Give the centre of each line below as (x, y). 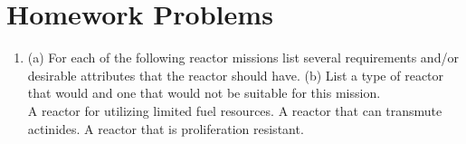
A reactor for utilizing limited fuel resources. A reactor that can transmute (235, 110)
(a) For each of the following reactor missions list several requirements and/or (243, 58)
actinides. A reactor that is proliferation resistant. (166, 128)
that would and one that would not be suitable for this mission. (204, 93)
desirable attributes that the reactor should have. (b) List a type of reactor (236, 75)
